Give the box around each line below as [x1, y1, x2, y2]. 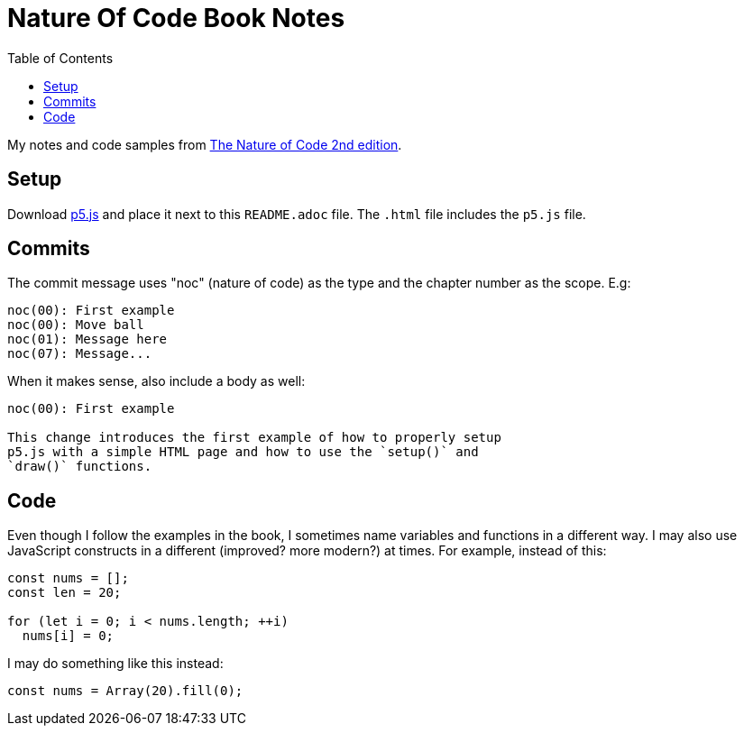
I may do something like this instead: [7, 655, 224, 672]
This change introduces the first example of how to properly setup [7, 430, 501, 445]
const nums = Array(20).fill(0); [7, 683, 243, 699]
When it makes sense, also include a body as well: [7, 373, 306, 389]
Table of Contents [7, 50, 114, 66]
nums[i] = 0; [22, 628, 115, 644]
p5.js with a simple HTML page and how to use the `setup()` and [7, 444, 479, 460]
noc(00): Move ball [7, 317, 144, 333]
